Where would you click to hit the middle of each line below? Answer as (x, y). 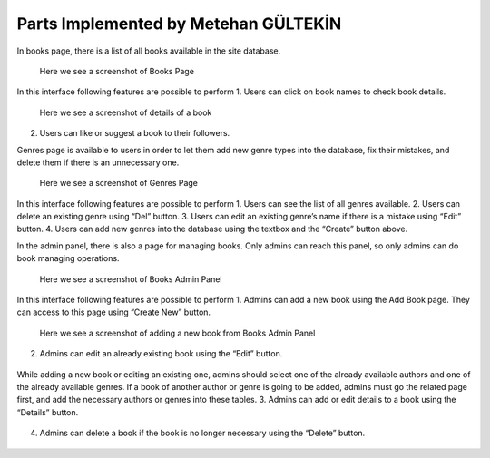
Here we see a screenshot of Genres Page (119, 183)
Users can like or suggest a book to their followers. (135, 133)
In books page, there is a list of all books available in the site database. (149, 51)
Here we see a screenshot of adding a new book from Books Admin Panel (177, 333)
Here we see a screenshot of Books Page (117, 71)
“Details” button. (48, 412)
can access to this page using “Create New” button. (114, 312)
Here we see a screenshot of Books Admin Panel (131, 279)
